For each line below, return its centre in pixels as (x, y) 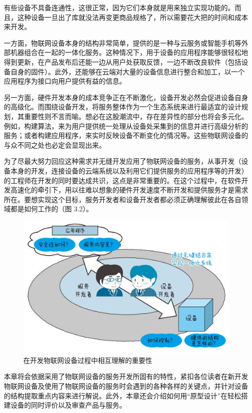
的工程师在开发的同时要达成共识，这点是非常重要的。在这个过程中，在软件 (123, 180)
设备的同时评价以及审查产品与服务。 (68, 405)
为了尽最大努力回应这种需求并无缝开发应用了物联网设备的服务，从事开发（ (123, 161)
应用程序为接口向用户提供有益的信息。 (65, 81)
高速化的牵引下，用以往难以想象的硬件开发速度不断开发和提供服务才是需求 (129, 190)
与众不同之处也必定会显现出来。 (55, 145)
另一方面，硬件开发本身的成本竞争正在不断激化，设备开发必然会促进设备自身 (126, 97)
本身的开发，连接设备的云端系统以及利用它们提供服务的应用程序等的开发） (129, 170)
